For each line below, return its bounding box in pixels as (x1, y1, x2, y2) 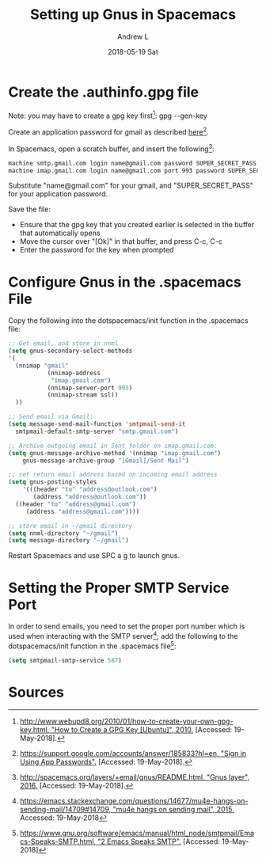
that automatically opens (19, 228, 101, 238)
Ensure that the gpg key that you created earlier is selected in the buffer (19, 220, 255, 230)
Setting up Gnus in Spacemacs (30, 6, 236, 24)
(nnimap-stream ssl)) (47, 391, 119, 399)
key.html (19, 725, 47, 735)
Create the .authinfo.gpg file (8, 83, 199, 101)
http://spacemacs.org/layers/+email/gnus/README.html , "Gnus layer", (19, 773, 250, 782)
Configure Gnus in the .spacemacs (8, 273, 241, 290)
